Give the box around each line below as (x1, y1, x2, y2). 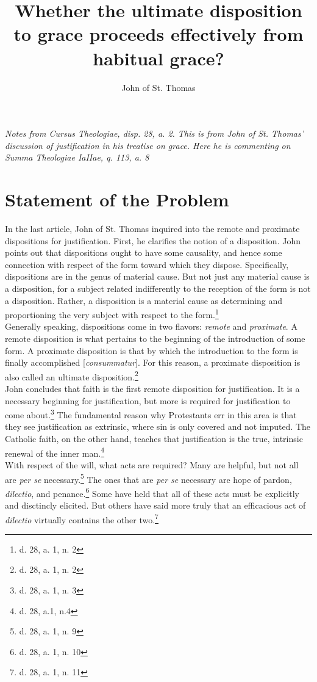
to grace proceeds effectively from (13, 21, 304, 46)
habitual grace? (93, 45, 224, 70)
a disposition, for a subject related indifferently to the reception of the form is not (5, 281, 311, 294)
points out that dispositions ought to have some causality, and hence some (5, 246, 282, 259)
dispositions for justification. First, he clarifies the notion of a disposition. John (5, 234, 301, 247)
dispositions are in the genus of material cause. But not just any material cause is (5, 270, 310, 283)
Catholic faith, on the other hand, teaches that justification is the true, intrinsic (5, 432, 303, 445)
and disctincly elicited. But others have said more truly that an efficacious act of (5, 499, 306, 511)
